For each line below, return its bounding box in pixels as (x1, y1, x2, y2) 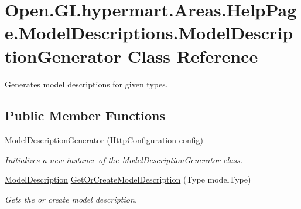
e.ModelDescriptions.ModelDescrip (5, 21, 293, 45)
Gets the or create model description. (5, 193, 138, 205)
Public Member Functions (5, 106, 165, 124)
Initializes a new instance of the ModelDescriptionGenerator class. (5, 153, 242, 166)
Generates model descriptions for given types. (5, 77, 168, 90)
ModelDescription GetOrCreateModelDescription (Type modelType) (5, 173, 251, 186)
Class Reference (127, 43, 258, 68)
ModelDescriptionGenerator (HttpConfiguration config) (5, 134, 203, 146)
